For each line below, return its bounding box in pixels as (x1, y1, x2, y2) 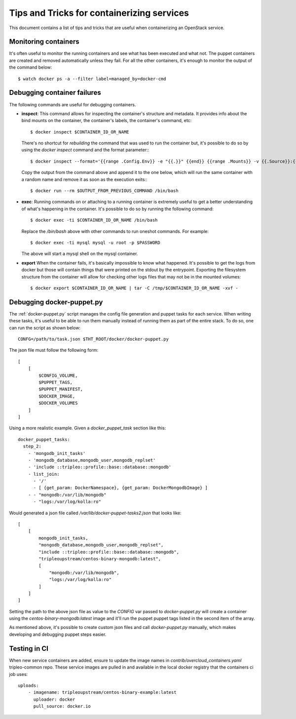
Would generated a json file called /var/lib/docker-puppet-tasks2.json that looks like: (9, 510, 182, 516)
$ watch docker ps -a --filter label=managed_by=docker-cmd (18, 76, 166, 82)
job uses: (9, 671, 28, 677)
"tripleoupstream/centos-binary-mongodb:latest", (38, 556, 161, 561)
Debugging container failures (9, 89, 101, 97)
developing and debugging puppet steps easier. (9, 631, 107, 637)
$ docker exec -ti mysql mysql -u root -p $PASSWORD (30, 240, 160, 245)
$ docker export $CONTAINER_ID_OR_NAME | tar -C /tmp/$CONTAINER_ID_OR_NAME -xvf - (30, 285, 239, 291)
